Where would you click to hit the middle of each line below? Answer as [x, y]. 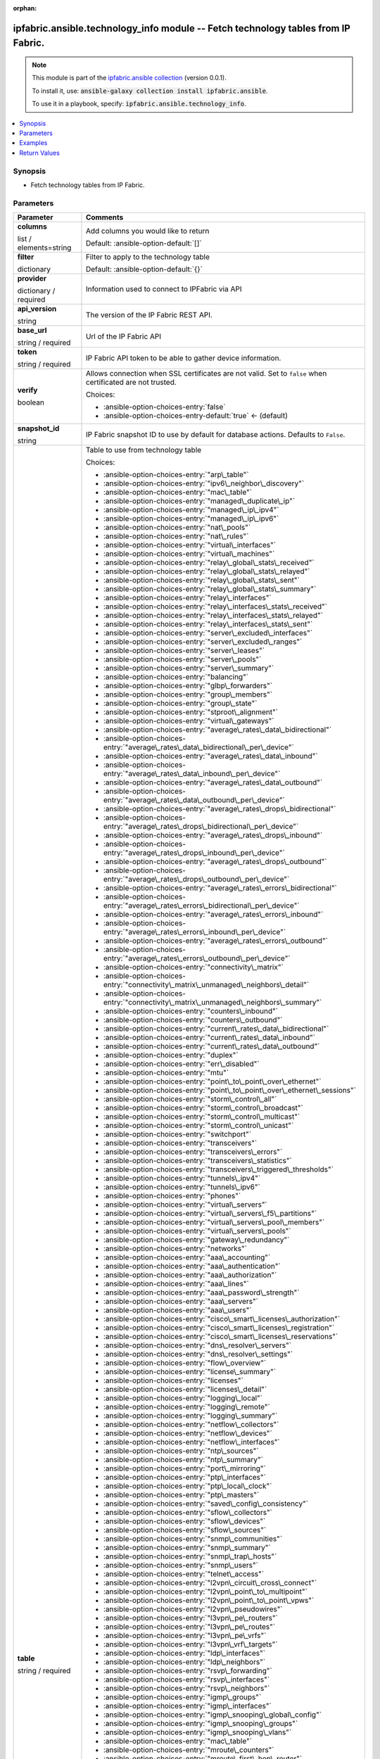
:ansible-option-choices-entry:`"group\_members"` [188, 694]
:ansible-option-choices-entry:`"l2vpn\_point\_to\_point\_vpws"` [209, 1601]
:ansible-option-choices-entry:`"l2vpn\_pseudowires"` [193, 1609]
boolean [31, 402]
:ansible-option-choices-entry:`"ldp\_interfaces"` [184, 1653]
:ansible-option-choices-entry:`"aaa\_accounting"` [187, 1257]
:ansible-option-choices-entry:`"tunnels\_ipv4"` [182, 1179]
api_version [37, 309]
